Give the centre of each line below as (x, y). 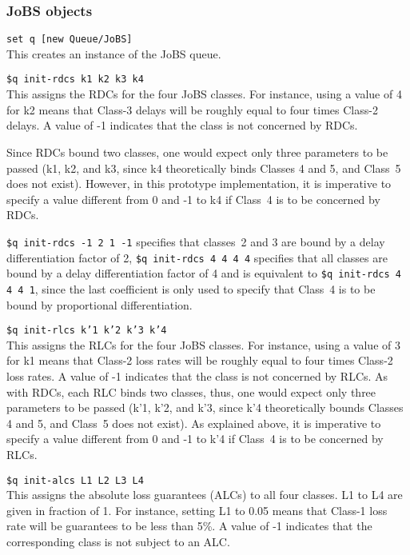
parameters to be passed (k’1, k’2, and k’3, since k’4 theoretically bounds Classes (205, 407)
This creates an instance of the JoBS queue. (114, 53)
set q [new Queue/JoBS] (70, 40)
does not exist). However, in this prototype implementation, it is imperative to (199, 184)
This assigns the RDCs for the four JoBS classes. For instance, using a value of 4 (204, 94)
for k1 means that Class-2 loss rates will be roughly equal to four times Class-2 (200, 360)
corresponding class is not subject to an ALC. (118, 541)
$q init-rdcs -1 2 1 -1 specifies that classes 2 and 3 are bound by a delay (196, 241)
